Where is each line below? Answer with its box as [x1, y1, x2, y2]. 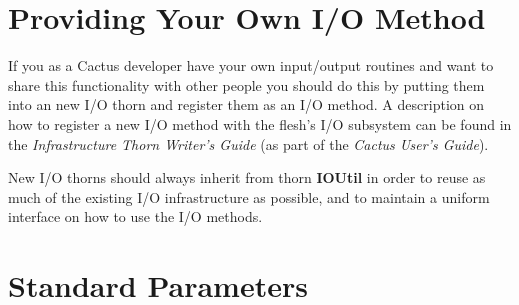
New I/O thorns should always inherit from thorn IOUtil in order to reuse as [8, 167, 486, 188]
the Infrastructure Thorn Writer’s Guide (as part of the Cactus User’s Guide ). [8, 133, 489, 154]
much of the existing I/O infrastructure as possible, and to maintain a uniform [8, 186, 490, 207]
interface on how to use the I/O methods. [8, 206, 263, 227]
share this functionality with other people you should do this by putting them [8, 74, 485, 95]
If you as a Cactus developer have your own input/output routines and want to [8, 55, 494, 76]
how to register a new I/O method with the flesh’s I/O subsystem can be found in [8, 113, 512, 134]
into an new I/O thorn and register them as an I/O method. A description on [8, 94, 484, 115]
